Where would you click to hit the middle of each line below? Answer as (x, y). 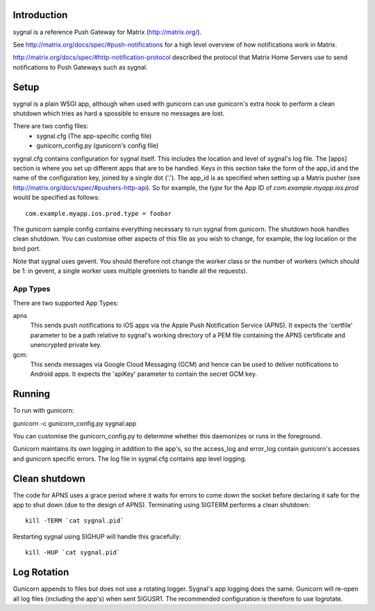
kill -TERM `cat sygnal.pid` (75, 521)
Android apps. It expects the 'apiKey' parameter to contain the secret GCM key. (143, 374)
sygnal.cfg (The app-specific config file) (94, 136)
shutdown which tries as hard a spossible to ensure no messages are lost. (119, 113)
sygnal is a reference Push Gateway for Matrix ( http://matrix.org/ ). (107, 32)
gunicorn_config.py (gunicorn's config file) (98, 145)
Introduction (40, 15)
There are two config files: (51, 126)
